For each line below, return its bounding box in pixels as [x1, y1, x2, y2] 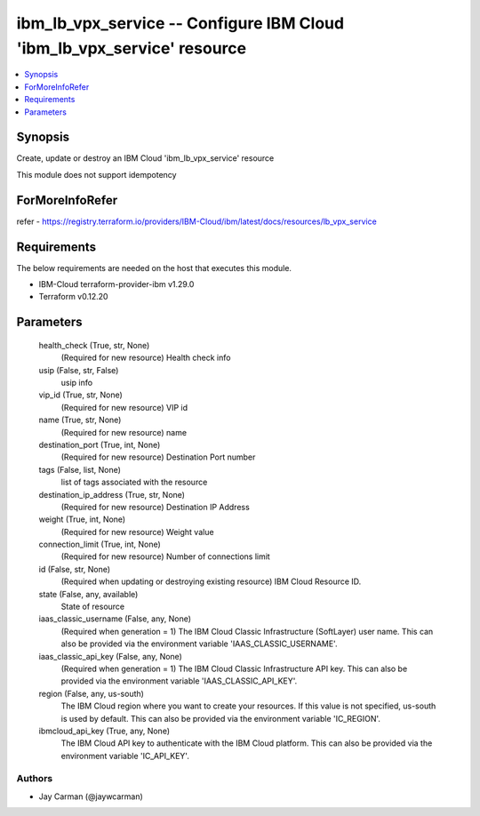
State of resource [60, 601, 125, 612]
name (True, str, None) [38, 414, 122, 426]
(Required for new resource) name [60, 427, 187, 437]
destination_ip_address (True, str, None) [38, 489, 186, 500]
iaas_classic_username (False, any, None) [38, 613, 191, 624]
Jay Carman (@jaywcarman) [38, 791, 144, 802]
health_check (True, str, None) [38, 340, 150, 350]
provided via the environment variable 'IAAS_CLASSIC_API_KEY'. [60, 676, 298, 686]
